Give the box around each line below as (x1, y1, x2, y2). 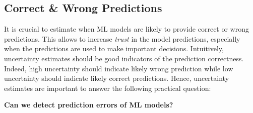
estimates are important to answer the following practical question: (4, 82, 211, 93)
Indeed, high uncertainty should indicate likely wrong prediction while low (4, 63, 233, 73)
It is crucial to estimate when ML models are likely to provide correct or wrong (4, 24, 249, 34)
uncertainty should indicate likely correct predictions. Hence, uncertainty (4, 73, 229, 83)
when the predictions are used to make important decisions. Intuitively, (4, 43, 224, 54)
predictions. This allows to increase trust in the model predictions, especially (4, 33, 240, 44)
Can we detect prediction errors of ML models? (4, 99, 173, 110)
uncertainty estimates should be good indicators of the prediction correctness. (4, 53, 244, 63)
